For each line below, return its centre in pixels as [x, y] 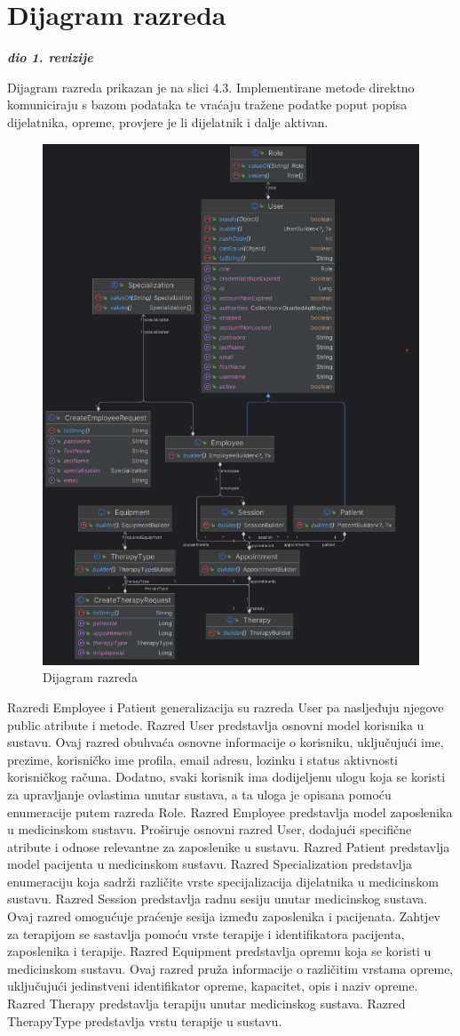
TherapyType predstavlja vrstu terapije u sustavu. [145, 1020]
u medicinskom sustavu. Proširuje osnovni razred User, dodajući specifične [210, 829]
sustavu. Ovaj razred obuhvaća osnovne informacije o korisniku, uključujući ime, [226, 742]
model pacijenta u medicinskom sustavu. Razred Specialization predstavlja [210, 864]
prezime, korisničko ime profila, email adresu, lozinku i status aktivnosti [202, 759]
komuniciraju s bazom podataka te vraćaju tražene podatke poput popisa [207, 104]
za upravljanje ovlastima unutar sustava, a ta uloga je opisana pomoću [199, 794]
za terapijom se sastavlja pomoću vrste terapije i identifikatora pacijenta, [206, 933]
